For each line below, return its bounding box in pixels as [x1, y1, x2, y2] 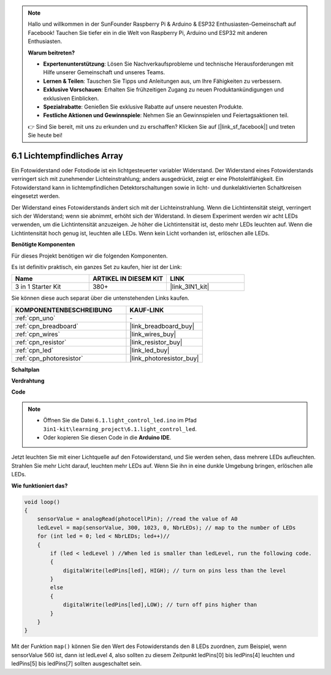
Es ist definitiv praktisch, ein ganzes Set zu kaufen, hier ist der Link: [11, 263, 182, 270]
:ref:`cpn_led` [15, 346, 54, 354]
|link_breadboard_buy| [129, 322, 195, 330]
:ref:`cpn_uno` [15, 313, 56, 322]
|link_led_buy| [129, 346, 170, 354]
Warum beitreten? [28, 49, 75, 56]
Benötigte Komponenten [11, 241, 75, 248]
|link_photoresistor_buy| [129, 354, 199, 362]
